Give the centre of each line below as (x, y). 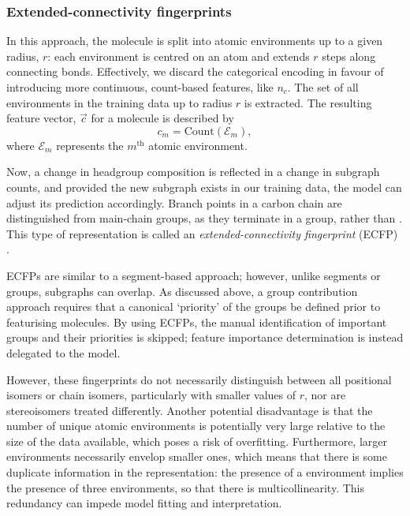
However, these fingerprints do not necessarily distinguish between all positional (199, 379)
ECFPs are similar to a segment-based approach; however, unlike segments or (194, 275)
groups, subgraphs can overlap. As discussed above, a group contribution (182, 291)
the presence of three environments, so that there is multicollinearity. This (186, 487)
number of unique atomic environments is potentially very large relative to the (196, 426)
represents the (90, 145)
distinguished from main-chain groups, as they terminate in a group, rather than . (204, 218)
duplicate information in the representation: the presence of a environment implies (205, 472)
